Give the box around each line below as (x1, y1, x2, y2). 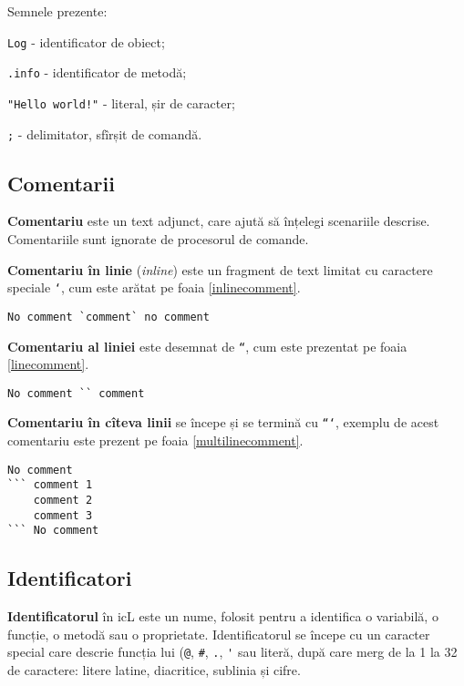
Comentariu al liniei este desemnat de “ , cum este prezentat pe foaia (7, 336, 407, 355)
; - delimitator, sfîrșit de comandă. (7, 124, 202, 143)
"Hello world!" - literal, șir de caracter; (7, 93, 235, 112)
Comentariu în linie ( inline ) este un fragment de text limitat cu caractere (7, 260, 433, 279)
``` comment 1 (7, 478, 93, 492)
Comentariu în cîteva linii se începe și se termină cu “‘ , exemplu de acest (7, 413, 439, 432)
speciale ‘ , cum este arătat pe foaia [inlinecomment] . (7, 278, 301, 297)
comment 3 (33, 508, 93, 522)
